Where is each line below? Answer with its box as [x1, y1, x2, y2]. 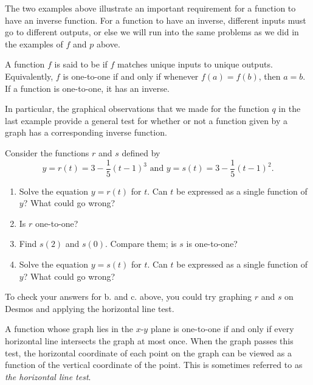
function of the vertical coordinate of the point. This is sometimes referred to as [5, 358, 303, 371]
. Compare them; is [105, 237, 177, 250]
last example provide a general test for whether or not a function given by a [5, 114, 288, 127]
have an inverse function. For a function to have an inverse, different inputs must [5, 13, 306, 26]
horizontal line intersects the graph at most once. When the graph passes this [5, 334, 294, 347]
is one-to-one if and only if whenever [63, 69, 199, 82]
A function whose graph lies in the [5, 322, 133, 335]
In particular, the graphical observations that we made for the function [5, 102, 269, 115]
